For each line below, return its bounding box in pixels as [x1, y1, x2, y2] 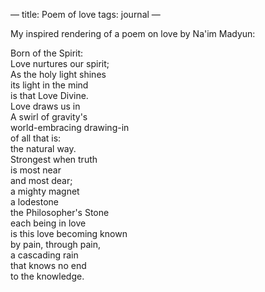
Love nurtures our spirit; [10, 58, 110, 69]
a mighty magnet [10, 185, 80, 197]
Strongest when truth [10, 154, 98, 165]
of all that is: [10, 132, 62, 144]
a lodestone [10, 196, 59, 208]
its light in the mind [10, 79, 89, 91]
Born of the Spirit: [10, 47, 84, 59]
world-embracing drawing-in [10, 122, 130, 133]
